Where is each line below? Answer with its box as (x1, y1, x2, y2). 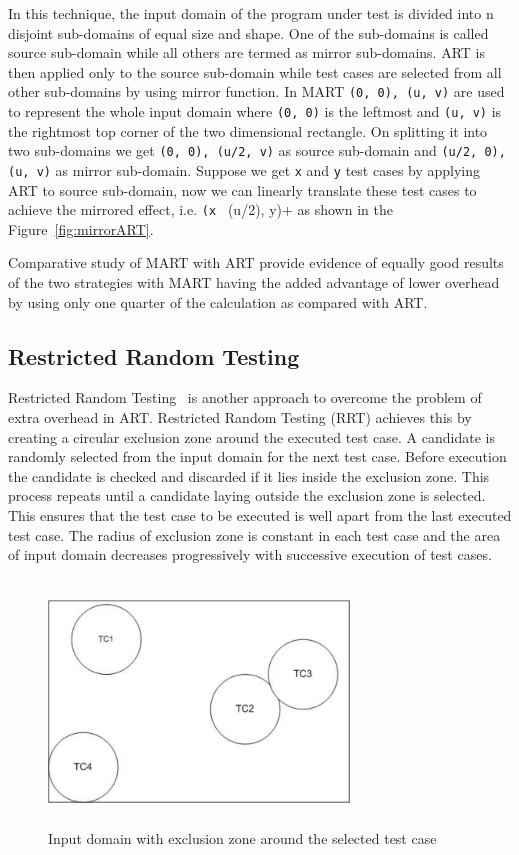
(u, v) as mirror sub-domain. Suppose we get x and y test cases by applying (8, 159, 481, 180)
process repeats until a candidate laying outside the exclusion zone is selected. (8, 485, 486, 506)
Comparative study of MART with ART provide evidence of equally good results (8, 252, 504, 273)
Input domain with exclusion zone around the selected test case (48, 828, 437, 849)
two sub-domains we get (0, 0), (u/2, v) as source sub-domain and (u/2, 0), (8, 140, 506, 161)
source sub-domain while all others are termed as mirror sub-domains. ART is (8, 42, 485, 63)
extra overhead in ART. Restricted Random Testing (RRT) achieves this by (8, 407, 472, 428)
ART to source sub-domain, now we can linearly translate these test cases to (8, 179, 477, 200)
